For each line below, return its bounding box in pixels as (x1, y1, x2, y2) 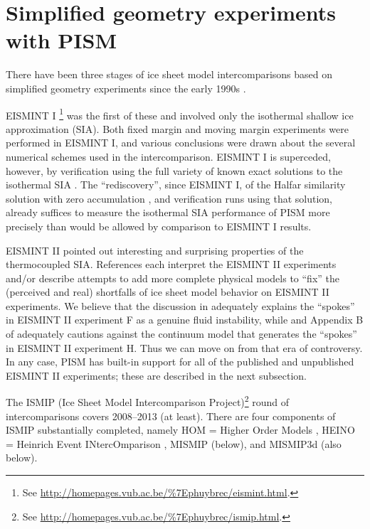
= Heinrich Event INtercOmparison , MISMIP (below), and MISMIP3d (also (6, 436, 342, 451)
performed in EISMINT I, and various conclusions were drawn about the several (6, 135, 356, 150)
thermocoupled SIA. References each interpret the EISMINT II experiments (6, 257, 337, 272)
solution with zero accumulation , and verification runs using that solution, (6, 191, 332, 205)
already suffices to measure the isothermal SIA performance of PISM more (6, 205, 330, 220)
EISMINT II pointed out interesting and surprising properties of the (6, 242, 304, 257)
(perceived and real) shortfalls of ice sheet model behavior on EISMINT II (6, 284, 329, 299)
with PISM (6, 26, 117, 55)
